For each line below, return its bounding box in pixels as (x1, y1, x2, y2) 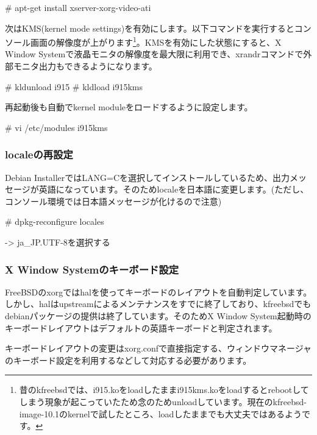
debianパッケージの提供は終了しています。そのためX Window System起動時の (5, 309, 312, 322)
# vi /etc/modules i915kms (5, 121, 108, 133)
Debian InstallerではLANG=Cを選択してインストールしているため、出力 (5, 171, 290, 183)
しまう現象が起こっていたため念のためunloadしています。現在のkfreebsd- (19, 395, 307, 408)
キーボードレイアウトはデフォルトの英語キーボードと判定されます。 (5, 321, 277, 334)
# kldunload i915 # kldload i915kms (5, 80, 143, 93)
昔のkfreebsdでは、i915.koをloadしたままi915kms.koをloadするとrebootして (19, 383, 309, 396)
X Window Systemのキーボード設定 (5, 261, 179, 277)
